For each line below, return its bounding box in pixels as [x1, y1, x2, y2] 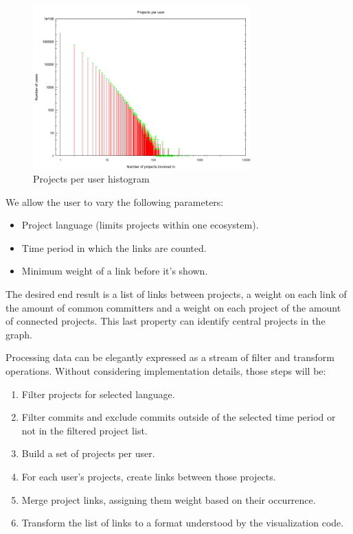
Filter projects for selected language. [21, 386, 175, 401]
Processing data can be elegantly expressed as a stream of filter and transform [5, 350, 334, 364]
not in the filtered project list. [21, 423, 148, 437]
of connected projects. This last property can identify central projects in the [5, 314, 326, 328]
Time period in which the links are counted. [21, 240, 207, 255]
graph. [5, 327, 32, 341]
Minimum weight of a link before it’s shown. [21, 264, 208, 278]
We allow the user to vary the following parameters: [5, 194, 224, 209]
